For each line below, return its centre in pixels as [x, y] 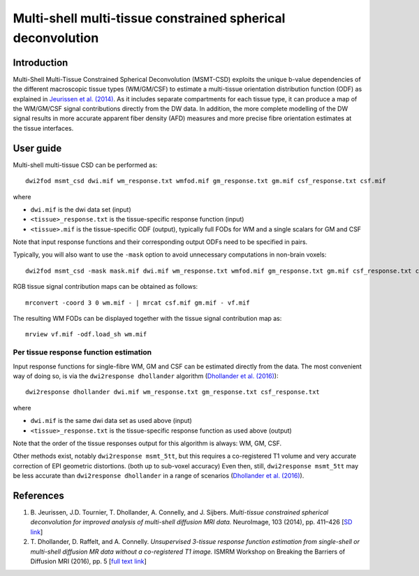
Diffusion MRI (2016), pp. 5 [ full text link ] [88, 561]
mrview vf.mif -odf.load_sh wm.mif [86, 334]
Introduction [41, 63]
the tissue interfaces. [43, 128]
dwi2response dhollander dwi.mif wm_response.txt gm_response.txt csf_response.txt [173, 392]
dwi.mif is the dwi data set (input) [81, 209]
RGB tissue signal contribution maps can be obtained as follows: [105, 287]
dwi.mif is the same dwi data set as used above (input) [111, 421]
